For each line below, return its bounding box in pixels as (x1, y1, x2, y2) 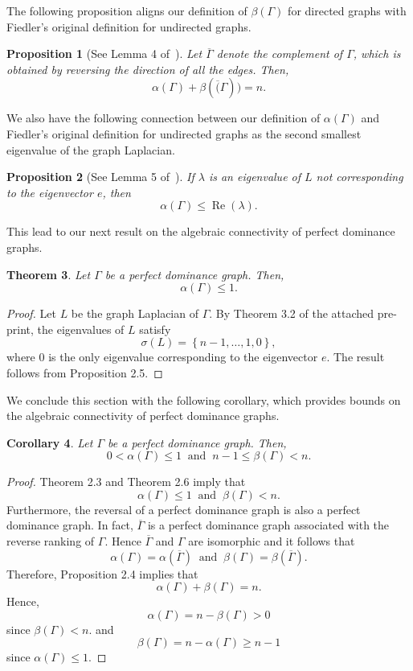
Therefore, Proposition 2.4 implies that (6, 565, 198, 582)
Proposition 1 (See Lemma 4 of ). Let (6, 45, 202, 62)
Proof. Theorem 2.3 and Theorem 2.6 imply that (6, 473, 246, 490)
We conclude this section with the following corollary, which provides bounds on (6, 391, 401, 408)
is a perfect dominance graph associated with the (147, 517, 390, 533)
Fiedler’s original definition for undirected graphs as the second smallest (6, 125, 362, 142)
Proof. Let (6, 305, 56, 322)
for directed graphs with (288, 2, 407, 19)
